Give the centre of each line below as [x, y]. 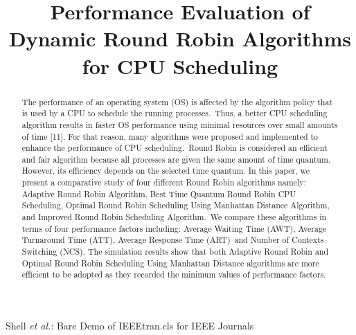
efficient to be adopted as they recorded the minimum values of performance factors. [174, 274]
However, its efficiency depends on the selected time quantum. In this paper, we [166, 171]
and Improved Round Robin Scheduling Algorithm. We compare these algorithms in [174, 217]
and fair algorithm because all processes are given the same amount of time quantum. [176, 159]
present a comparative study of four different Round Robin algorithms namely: [164, 182]
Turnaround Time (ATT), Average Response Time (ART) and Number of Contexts [173, 240]
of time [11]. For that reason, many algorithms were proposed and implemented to [170, 136]
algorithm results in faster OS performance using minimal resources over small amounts [180, 124]
